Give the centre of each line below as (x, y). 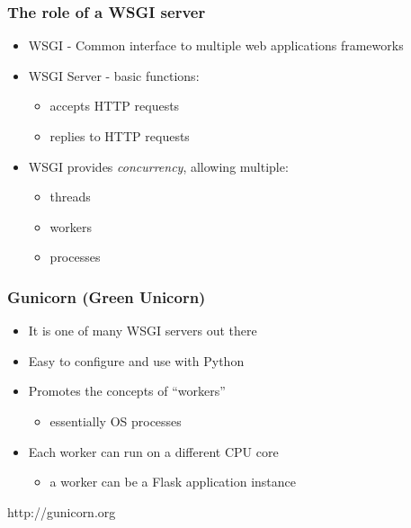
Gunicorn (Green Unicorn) (107, 296)
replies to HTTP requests (120, 136)
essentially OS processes (116, 421)
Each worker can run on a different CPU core (153, 451)
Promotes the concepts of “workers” (127, 391)
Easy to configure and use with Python (136, 360)
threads (70, 197)
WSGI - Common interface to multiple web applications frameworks (216, 45)
